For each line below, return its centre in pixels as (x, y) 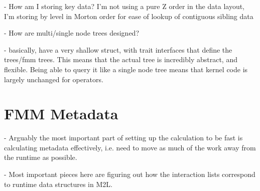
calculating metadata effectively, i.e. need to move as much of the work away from (130, 147)
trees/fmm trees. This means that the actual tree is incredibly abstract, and (121, 59)
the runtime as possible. (41, 157)
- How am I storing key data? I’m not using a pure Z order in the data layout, (124, 6)
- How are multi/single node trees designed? (72, 33)
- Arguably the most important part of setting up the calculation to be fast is (123, 138)
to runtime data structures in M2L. (58, 184)
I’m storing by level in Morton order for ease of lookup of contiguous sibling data (129, 16)
